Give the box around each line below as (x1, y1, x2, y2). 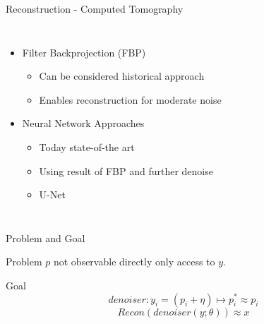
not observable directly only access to (53, 254, 215, 269)
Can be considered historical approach (39, 68, 205, 83)
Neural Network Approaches (22, 116, 145, 131)
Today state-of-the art (39, 139, 135, 154)
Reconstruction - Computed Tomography (6, 1, 184, 16)
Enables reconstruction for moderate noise (39, 92, 222, 107)
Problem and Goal (6, 230, 85, 245)
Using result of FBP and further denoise (39, 163, 213, 178)
